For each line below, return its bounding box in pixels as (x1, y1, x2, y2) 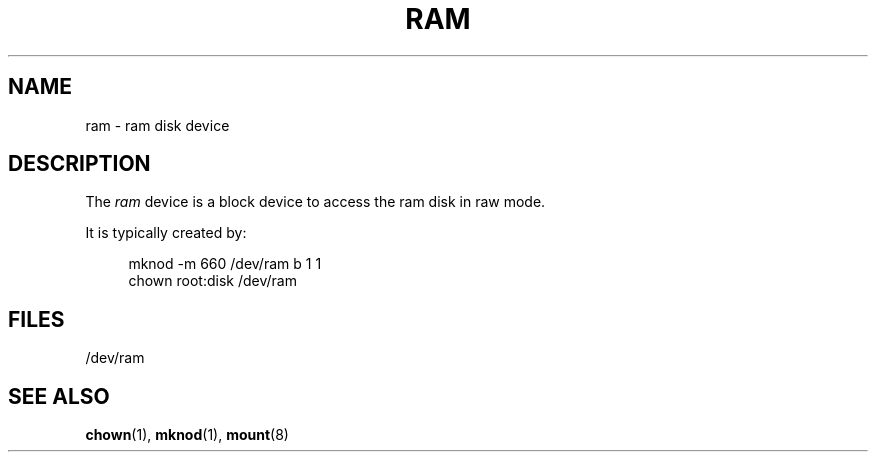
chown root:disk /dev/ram (128, 272, 297, 290)
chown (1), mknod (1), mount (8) (85, 426, 289, 444)
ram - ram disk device (85, 116, 230, 134)
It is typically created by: (85, 224, 247, 242)
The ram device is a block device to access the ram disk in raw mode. (85, 193, 546, 211)
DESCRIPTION (8, 151, 151, 177)
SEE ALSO (8, 383, 110, 409)
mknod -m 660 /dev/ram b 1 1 (128, 255, 322, 273)
